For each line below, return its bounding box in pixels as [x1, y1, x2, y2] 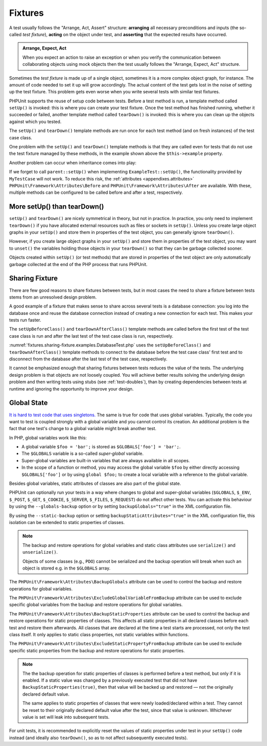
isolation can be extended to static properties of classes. [9, 519, 125, 525]
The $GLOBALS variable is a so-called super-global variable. [21, 450, 144, 457]
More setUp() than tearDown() [9, 203, 104, 211]
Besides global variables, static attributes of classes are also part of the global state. [9, 481, 181, 486]
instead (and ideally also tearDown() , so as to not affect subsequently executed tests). [9, 735, 188, 741]
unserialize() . [22, 549, 58, 555]
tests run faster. [9, 317, 42, 323]
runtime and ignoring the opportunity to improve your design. [9, 386, 134, 392]
